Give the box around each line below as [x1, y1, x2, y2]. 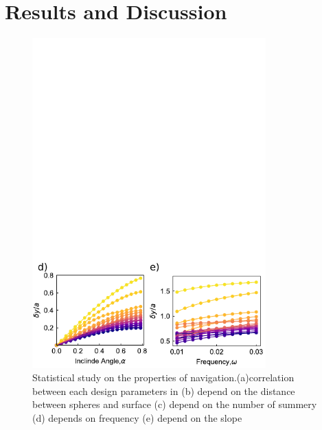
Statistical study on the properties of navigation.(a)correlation [32, 370, 295, 385]
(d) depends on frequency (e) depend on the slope [32, 410, 242, 425]
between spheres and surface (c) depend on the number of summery [32, 397, 317, 411]
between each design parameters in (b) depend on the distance [32, 383, 295, 398]
